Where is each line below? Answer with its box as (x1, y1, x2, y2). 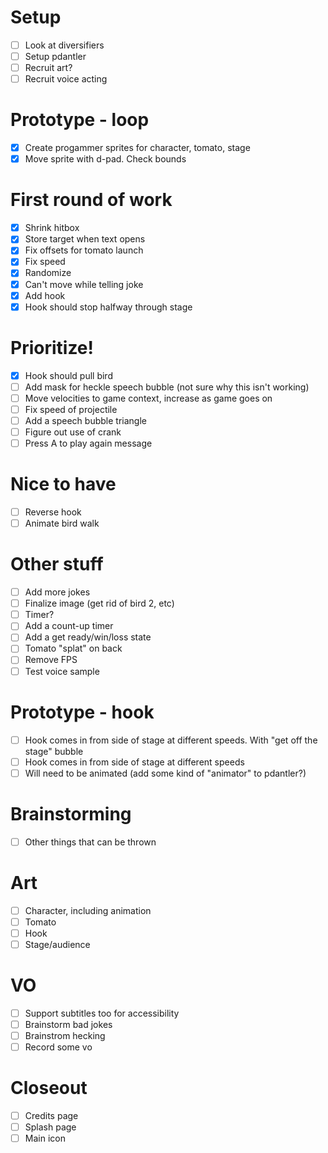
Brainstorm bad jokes (24, 1018, 113, 1030)
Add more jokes (24, 586, 91, 598)
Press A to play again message (24, 437, 153, 449)
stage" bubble (24, 745, 84, 757)
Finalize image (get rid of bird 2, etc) (24, 597, 175, 610)
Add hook (24, 289, 66, 301)
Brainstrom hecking (24, 1029, 106, 1041)
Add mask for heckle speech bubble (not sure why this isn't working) (24, 381, 310, 393)
